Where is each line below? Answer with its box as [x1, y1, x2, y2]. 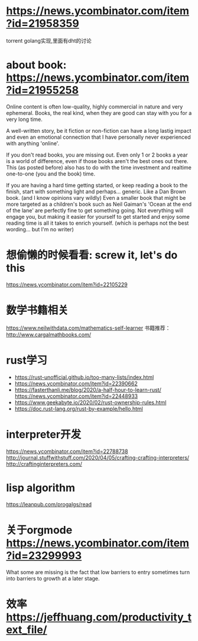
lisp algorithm [6, 481, 76, 495]
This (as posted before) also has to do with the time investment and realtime [6, 164, 192, 171]
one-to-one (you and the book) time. [6, 170, 96, 177]
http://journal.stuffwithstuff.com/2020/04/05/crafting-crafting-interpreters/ [6, 454, 190, 461]
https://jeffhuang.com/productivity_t [6, 610, 192, 624]
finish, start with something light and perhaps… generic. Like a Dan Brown [6, 188, 186, 195]
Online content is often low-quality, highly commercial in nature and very [6, 103, 183, 110]
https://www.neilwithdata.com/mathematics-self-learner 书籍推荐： [6, 324, 171, 331]
